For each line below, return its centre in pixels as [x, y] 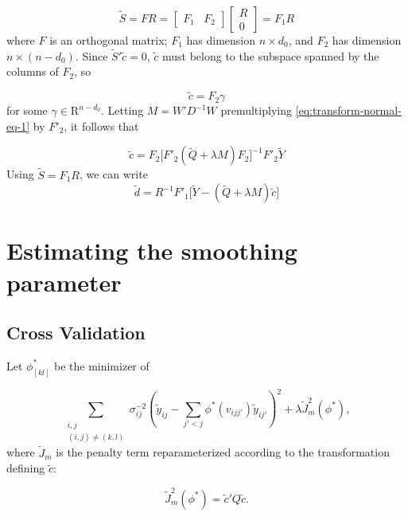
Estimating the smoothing [152, 251]
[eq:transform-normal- [348, 110]
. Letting [122, 110]
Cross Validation [76, 333]
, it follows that [101, 125]
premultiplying [256, 110]
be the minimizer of [101, 365]
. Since [91, 55]
